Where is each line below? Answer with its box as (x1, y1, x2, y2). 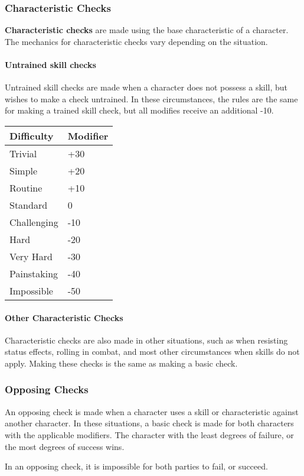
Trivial (9, 146, 37, 160)
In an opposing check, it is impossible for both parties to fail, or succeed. (5, 460, 268, 472)
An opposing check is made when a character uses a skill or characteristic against (5, 405, 299, 417)
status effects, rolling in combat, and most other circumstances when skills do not (5, 345, 300, 358)
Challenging (9, 215, 58, 229)
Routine (9, 180, 43, 195)
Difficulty (9, 128, 54, 143)
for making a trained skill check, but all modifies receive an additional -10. (5, 104, 274, 116)
